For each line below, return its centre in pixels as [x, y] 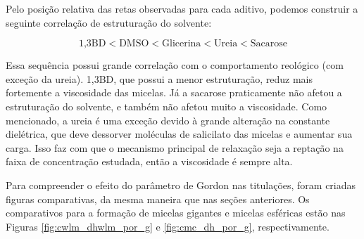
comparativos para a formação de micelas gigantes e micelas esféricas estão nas [176, 213]
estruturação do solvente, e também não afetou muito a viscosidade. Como [167, 106]
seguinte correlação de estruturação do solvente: [109, 22]
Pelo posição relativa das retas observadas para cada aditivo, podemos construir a [182, 8]
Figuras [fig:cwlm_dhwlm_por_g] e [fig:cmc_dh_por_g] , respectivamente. [168, 226]
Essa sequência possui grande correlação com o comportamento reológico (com [175, 65]
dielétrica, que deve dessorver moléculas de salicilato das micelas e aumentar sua [179, 134]
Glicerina [182, 44]
